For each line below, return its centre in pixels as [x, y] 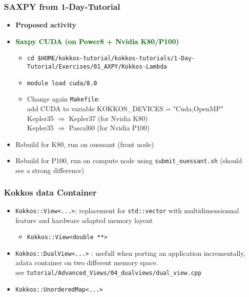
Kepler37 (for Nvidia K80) [108, 118]
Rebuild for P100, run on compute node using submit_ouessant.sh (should [129, 161]
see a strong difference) [50, 170]
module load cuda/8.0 [62, 83]
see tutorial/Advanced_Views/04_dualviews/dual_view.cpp [108, 272]
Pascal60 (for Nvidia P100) [109, 128]
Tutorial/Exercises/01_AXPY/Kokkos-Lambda [97, 67]
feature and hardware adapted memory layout [84, 220]
